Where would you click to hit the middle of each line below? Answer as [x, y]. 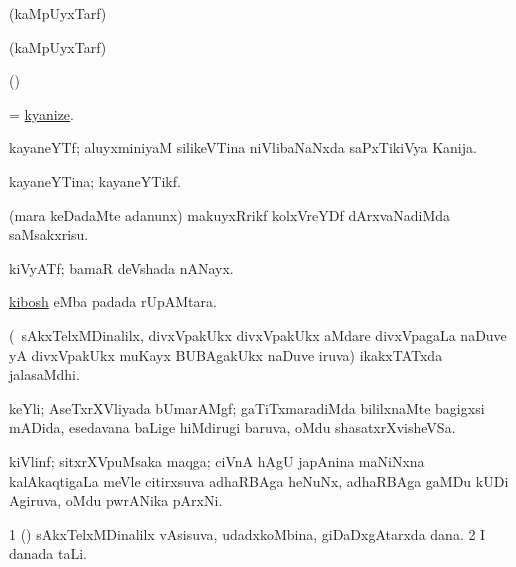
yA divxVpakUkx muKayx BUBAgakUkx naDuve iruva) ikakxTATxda [226, 354]
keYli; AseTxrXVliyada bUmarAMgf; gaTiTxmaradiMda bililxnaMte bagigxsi [247, 407]
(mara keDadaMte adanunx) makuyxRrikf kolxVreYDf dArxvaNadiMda [230, 214]
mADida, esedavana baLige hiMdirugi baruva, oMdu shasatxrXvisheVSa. [232, 427]
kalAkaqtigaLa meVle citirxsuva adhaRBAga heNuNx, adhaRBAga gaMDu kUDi [259, 480]
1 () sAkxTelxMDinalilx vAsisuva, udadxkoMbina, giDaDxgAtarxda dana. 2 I [247, 533]
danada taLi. [48, 553]
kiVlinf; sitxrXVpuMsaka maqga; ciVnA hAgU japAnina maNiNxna [217, 460]
